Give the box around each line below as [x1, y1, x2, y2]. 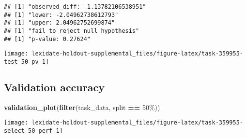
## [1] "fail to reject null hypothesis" [4, 27, 139, 34]
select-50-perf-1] [4, 127, 63, 135]
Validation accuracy [4, 79, 105, 94]
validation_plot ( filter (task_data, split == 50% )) [4, 102, 160, 112]
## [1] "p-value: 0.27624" [4, 35, 91, 42]
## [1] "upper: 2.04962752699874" [4, 19, 115, 27]
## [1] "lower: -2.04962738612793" [4, 11, 119, 18]
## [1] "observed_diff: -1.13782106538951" [4, 3, 146, 10]
